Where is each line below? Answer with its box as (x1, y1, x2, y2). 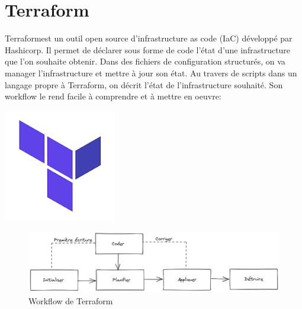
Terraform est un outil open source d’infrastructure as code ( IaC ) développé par (5, 32, 293, 44)
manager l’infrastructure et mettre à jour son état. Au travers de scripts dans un (5, 66, 297, 79)
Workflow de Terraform (28, 294, 113, 307)
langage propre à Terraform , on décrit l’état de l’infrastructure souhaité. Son (5, 78, 283, 91)
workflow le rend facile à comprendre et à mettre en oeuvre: (5, 90, 221, 102)
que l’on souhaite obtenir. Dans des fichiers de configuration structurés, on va (5, 55, 285, 67)
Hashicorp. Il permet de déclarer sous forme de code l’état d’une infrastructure (5, 43, 291, 56)
